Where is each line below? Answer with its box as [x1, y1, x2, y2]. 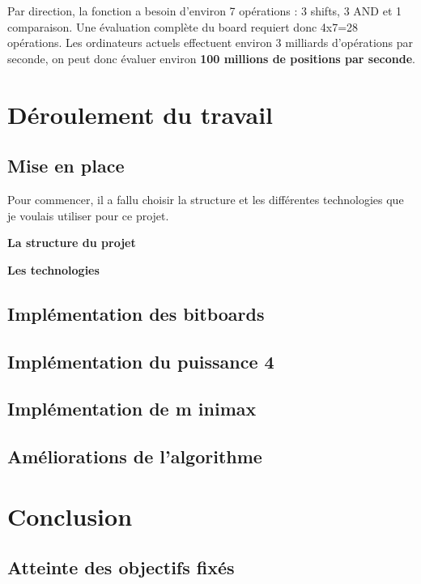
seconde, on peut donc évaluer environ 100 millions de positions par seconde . [7, 49, 415, 66]
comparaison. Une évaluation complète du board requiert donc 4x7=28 [7, 18, 359, 35]
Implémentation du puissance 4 [7, 348, 274, 373]
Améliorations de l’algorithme [7, 444, 262, 469]
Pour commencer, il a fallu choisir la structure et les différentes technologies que [7, 190, 404, 207]
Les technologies [7, 261, 100, 278]
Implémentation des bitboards [7, 301, 265, 326]
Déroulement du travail [7, 97, 273, 130]
